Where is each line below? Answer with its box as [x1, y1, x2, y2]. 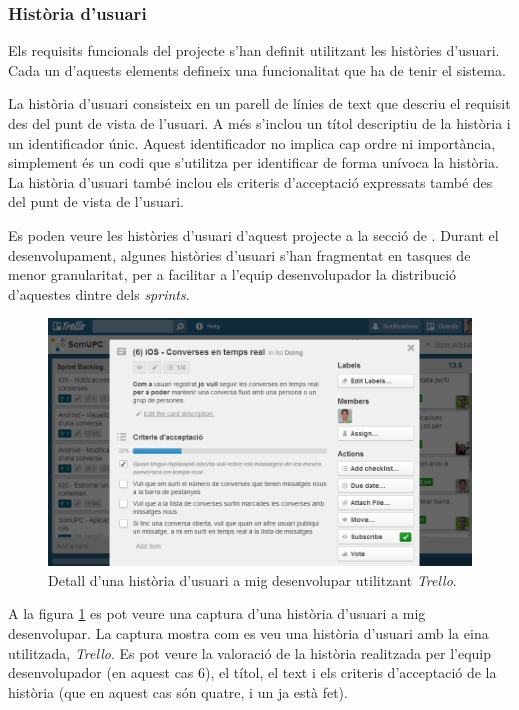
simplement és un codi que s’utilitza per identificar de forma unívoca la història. [8, 152, 499, 173]
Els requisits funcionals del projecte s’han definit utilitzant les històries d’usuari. [8, 40, 500, 61]
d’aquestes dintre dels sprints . [8, 283, 190, 304]
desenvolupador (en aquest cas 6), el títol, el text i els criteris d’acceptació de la [8, 662, 497, 683]
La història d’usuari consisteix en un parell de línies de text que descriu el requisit [8, 93, 511, 114]
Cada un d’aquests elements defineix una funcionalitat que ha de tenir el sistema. [8, 59, 506, 80]
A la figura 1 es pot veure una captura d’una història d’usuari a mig [8, 603, 426, 624]
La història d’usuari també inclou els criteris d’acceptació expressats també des [8, 171, 493, 192]
